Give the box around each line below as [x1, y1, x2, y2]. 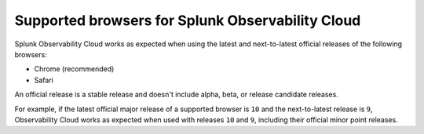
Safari [34, 75, 54, 85]
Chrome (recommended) [34, 64, 115, 74]
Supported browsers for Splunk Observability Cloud [14, 12, 361, 29]
